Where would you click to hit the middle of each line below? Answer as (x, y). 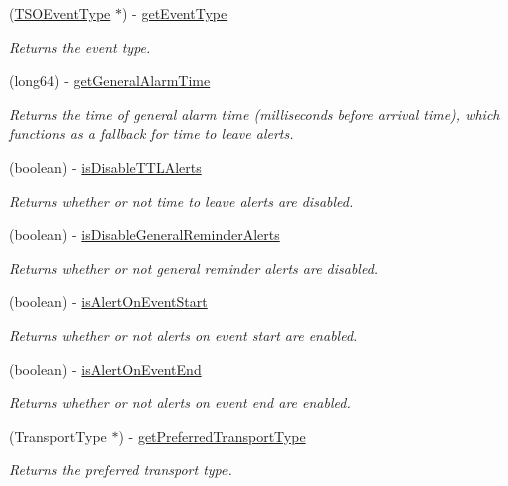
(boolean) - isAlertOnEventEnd (105, 368)
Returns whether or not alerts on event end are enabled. (180, 402)
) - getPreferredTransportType (212, 435)
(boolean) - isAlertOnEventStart (108, 301)
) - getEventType (175, 13)
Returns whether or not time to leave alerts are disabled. (181, 200)
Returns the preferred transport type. (120, 469)
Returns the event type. (80, 46)
